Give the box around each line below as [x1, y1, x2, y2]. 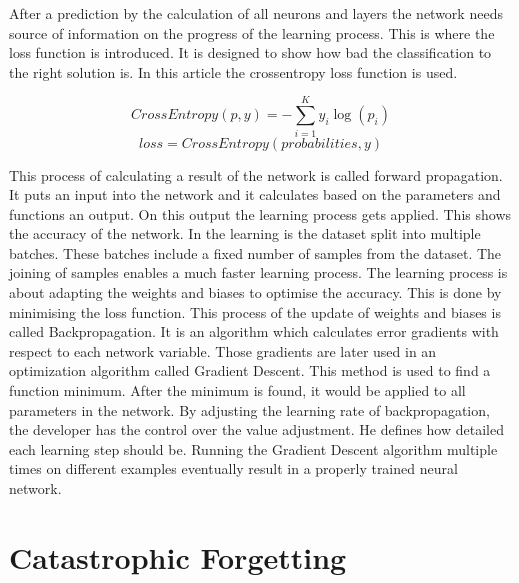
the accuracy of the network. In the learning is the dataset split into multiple [9, 223, 481, 244]
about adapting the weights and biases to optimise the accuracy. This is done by [9, 282, 502, 303]
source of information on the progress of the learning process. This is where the [9, 22, 495, 43]
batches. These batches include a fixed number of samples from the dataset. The [9, 242, 502, 263]
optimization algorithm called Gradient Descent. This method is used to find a [9, 360, 491, 381]
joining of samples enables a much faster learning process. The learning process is [9, 262, 508, 283]
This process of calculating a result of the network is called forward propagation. [9, 164, 503, 185]
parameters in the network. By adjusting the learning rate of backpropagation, [9, 399, 490, 420]
